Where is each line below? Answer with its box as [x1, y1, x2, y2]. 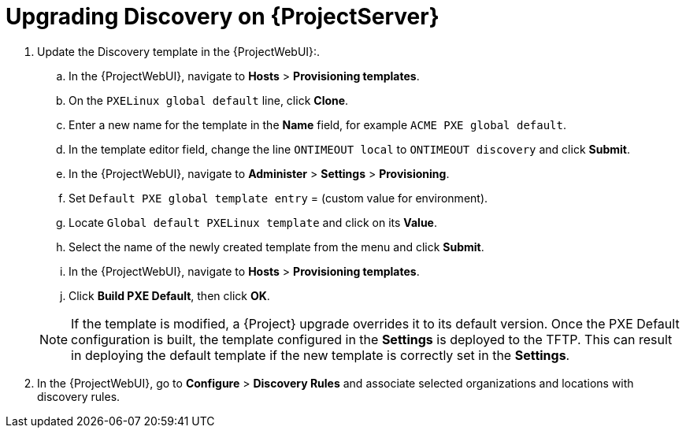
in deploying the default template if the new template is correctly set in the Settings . [71, 347, 570, 363]
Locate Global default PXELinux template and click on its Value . [69, 215, 437, 229]
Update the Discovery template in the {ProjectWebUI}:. [37, 44, 321, 58]
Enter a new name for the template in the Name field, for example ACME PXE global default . [69, 117, 567, 132]
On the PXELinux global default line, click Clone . [69, 93, 349, 107]
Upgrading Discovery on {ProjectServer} [6, 3, 439, 30]
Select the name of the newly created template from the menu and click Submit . [69, 239, 484, 254]
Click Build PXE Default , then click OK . [69, 288, 270, 302]
